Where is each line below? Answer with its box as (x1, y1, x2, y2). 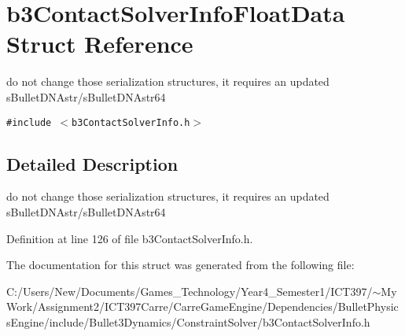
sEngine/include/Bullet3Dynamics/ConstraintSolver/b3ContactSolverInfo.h (6, 313, 370, 330)
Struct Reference (6, 28, 193, 60)
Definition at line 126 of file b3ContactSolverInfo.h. (6, 230, 253, 246)
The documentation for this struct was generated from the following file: (6, 257, 355, 273)
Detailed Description (6, 151, 179, 175)
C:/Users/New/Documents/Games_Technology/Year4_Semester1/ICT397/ (6, 282, 373, 299)
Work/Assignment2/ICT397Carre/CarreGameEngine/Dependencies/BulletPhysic (6, 298, 399, 315)
